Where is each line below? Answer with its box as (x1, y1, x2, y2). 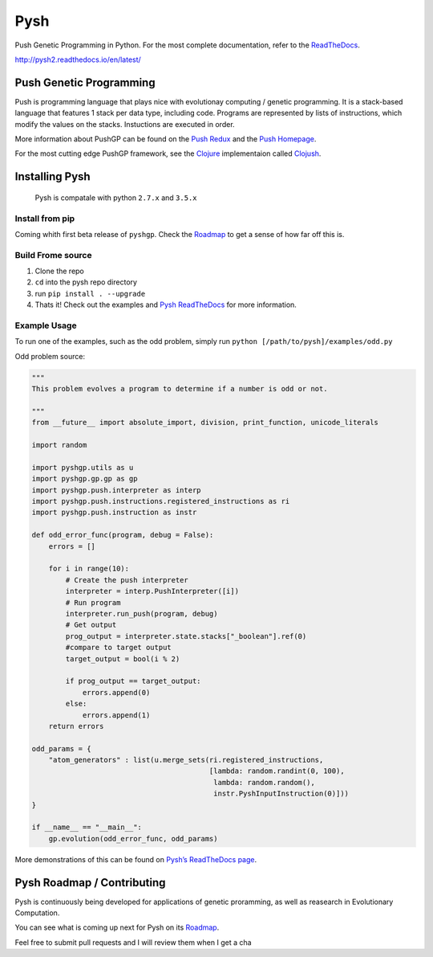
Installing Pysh (14, 170, 91, 184)
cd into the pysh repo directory (34, 277, 138, 287)
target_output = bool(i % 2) (65, 654, 180, 663)
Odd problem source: (14, 351, 86, 361)
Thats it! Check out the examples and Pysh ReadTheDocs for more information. (34, 300, 297, 309)
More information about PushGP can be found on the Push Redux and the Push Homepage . (14, 134, 317, 144)
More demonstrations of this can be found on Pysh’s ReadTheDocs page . (14, 854, 257, 864)
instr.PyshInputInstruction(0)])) (213, 789, 349, 799)
